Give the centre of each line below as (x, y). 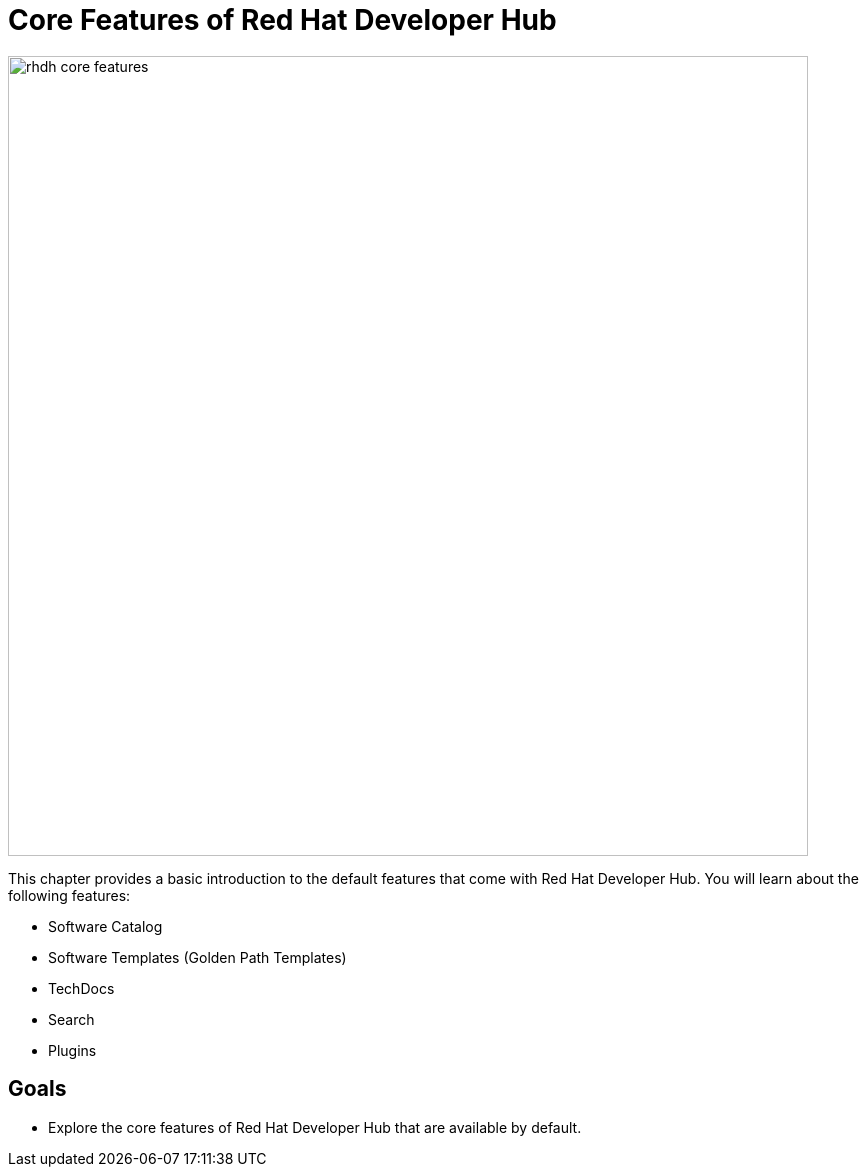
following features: (69, 895)
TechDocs (81, 988)
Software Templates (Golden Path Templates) (197, 957)
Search (71, 1019)
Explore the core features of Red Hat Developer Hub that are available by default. (315, 1127)
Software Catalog (105, 926)
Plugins (72, 1050)
